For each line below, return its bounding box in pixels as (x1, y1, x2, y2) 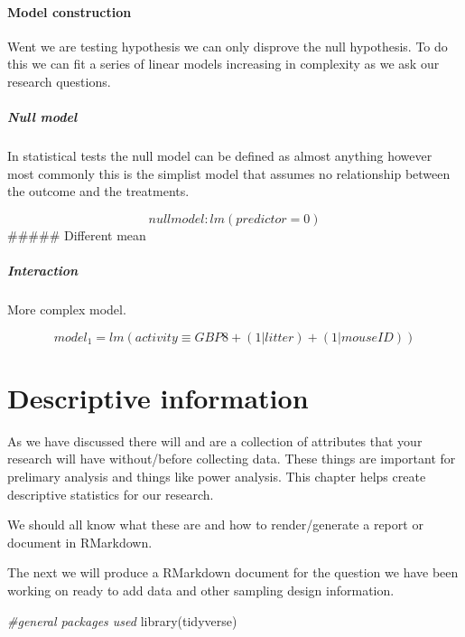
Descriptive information (7, 379, 309, 416)
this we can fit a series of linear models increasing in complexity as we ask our (7, 54, 440, 73)
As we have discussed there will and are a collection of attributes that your (7, 431, 423, 450)
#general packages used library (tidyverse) (7, 611, 237, 630)
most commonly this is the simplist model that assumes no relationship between (7, 164, 451, 183)
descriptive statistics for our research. (7, 484, 214, 503)
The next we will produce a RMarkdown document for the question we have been (7, 563, 459, 582)
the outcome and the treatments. (7, 182, 190, 201)
